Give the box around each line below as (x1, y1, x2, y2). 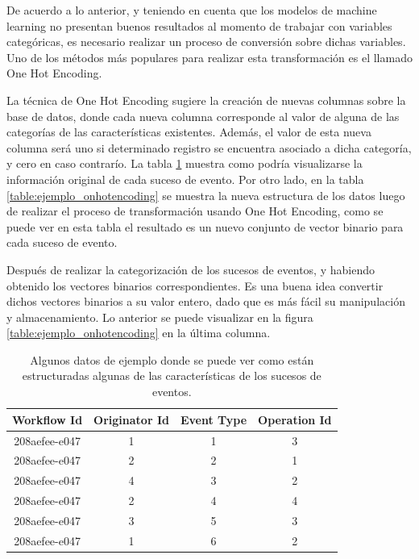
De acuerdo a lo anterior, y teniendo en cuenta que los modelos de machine (6, 2, 377, 18)
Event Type (180, 411, 247, 428)
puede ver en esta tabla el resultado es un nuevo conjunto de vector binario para (6, 218, 404, 235)
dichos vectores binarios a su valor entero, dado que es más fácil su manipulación (6, 293, 405, 310)
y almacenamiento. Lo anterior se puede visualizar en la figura (6, 308, 313, 325)
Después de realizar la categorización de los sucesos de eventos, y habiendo (6, 261, 375, 277)
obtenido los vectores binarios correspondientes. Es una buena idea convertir (6, 277, 384, 294)
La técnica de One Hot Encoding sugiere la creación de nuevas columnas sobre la (6, 91, 406, 108)
